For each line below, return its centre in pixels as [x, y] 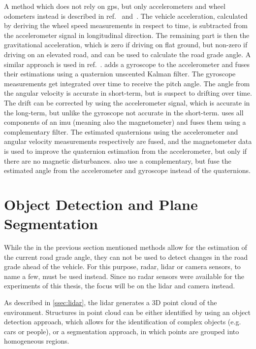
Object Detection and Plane [101, 204]
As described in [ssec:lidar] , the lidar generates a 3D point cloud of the [111, 302]
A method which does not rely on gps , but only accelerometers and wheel [115, 6]
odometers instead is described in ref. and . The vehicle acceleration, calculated [126, 16]
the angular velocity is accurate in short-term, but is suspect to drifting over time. [128, 93]
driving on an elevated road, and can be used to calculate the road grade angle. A [128, 54]
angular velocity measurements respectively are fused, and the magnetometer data [128, 141]
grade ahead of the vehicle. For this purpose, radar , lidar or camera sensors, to [122, 266]
